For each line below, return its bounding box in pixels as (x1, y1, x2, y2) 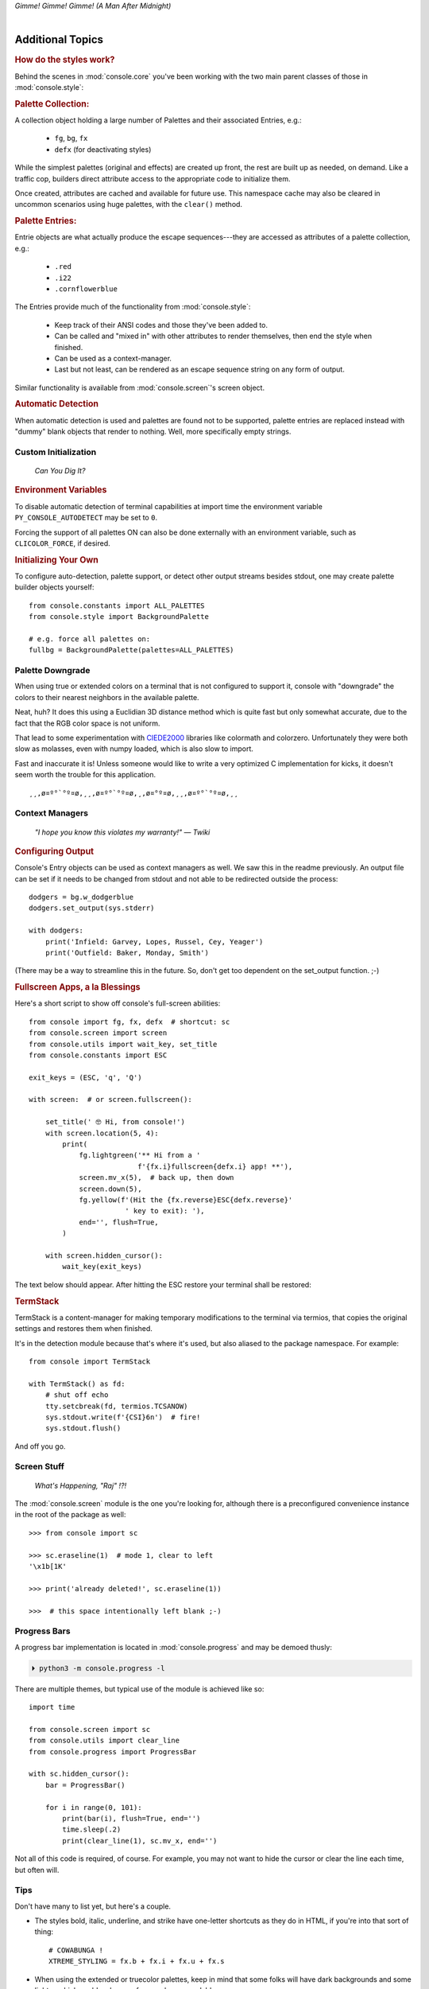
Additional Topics (14, 33, 103, 47)
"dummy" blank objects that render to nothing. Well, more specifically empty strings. (14, 426, 292, 437)
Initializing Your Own (14, 554, 99, 565)
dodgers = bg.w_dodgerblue (29, 892, 134, 901)
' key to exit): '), (124, 1206, 206, 1216)
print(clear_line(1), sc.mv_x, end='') (62, 1836, 218, 1845)
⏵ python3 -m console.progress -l (31, 1664, 165, 1672)
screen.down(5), (79, 1184, 142, 1193)
